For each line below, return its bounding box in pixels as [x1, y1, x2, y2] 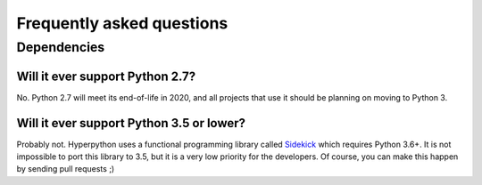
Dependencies [16, 39, 105, 55]
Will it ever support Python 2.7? [16, 68, 196, 84]
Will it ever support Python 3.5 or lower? [16, 116, 245, 131]
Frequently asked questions [16, 13, 229, 33]
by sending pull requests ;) [16, 164, 115, 174]
